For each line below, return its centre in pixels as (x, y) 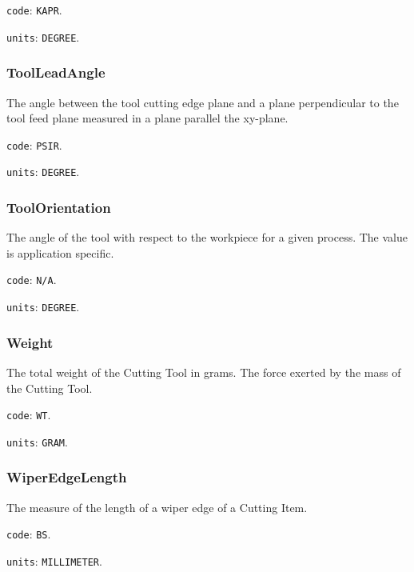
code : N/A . (32, 280)
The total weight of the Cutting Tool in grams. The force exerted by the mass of (204, 372)
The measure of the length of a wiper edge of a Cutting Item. (157, 507)
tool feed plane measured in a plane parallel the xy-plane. (147, 118)
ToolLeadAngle (56, 72)
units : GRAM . (37, 441)
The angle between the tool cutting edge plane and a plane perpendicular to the (203, 102)
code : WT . (29, 415)
